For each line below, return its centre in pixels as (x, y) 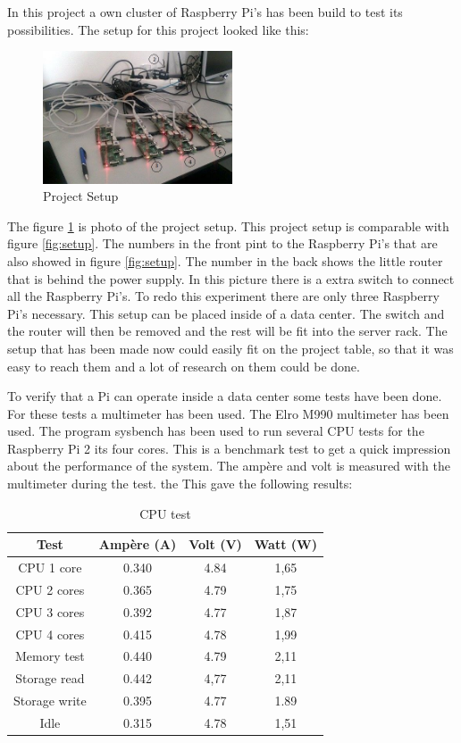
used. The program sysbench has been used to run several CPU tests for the (216, 431)
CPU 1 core (50, 568)
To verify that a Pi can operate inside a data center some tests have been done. (225, 396)
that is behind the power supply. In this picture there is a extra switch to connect (231, 278)
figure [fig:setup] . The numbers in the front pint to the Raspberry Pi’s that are (222, 243)
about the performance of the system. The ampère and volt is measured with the (229, 466)
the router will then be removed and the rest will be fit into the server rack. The (227, 331)
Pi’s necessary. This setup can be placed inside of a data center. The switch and (226, 313)
